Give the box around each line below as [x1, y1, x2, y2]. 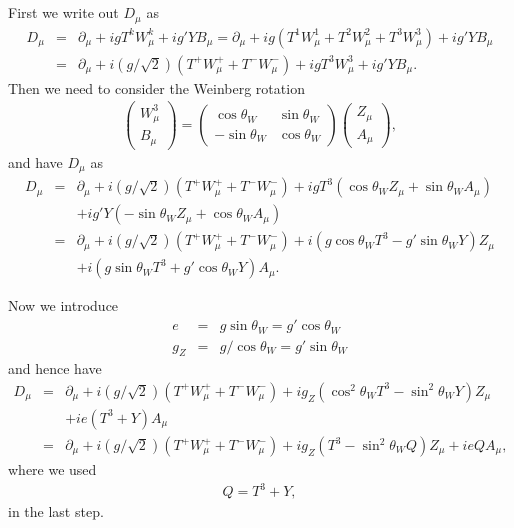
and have [8, 151, 63, 172]
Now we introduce [8, 295, 119, 316]
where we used [8, 459, 97, 480]
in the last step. [8, 501, 104, 522]
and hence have [8, 358, 102, 379]
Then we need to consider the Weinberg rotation [8, 77, 305, 98]
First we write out [8, 2, 119, 23]
